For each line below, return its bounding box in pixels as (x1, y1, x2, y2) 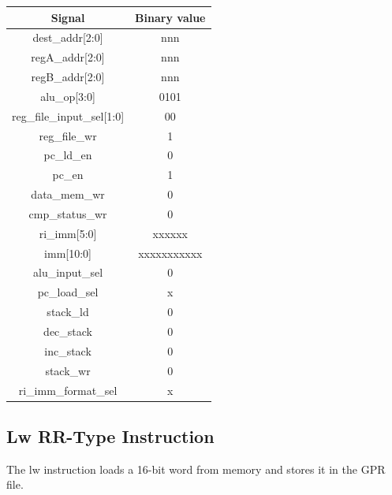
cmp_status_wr (28, 205, 107, 221)
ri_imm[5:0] (39, 225, 97, 241)
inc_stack (44, 342, 91, 359)
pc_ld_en (43, 147, 92, 163)
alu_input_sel (33, 264, 103, 281)
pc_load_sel (37, 284, 99, 300)
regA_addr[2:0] (31, 49, 105, 65)
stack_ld (47, 303, 89, 320)
